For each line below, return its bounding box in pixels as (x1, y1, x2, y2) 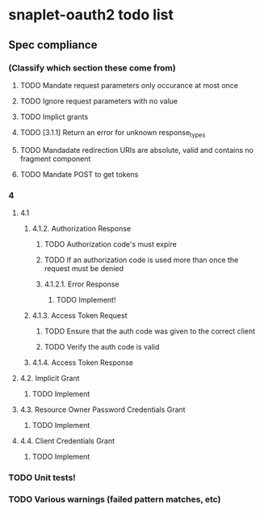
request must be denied (44, 263, 124, 273)
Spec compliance (8, 38, 98, 52)
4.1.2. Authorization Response (31, 223, 132, 233)
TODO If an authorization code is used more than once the (44, 255, 239, 265)
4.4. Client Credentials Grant (19, 435, 115, 446)
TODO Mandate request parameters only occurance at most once (19, 80, 238, 90)
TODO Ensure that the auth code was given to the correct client (44, 326, 256, 336)
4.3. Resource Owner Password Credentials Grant (19, 405, 186, 414)
